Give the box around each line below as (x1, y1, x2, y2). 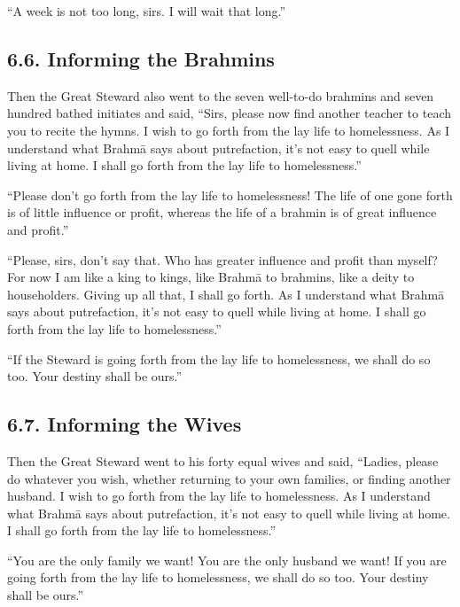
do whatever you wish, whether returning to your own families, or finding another (7, 469, 451, 487)
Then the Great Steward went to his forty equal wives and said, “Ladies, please (7, 451, 439, 470)
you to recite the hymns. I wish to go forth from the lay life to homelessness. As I (7, 121, 450, 139)
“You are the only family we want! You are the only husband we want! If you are (7, 550, 447, 569)
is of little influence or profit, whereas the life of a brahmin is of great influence (7, 203, 437, 222)
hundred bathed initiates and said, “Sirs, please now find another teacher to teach (7, 104, 451, 122)
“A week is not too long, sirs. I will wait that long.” (7, 2, 286, 19)
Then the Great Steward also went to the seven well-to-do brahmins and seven (7, 86, 434, 105)
